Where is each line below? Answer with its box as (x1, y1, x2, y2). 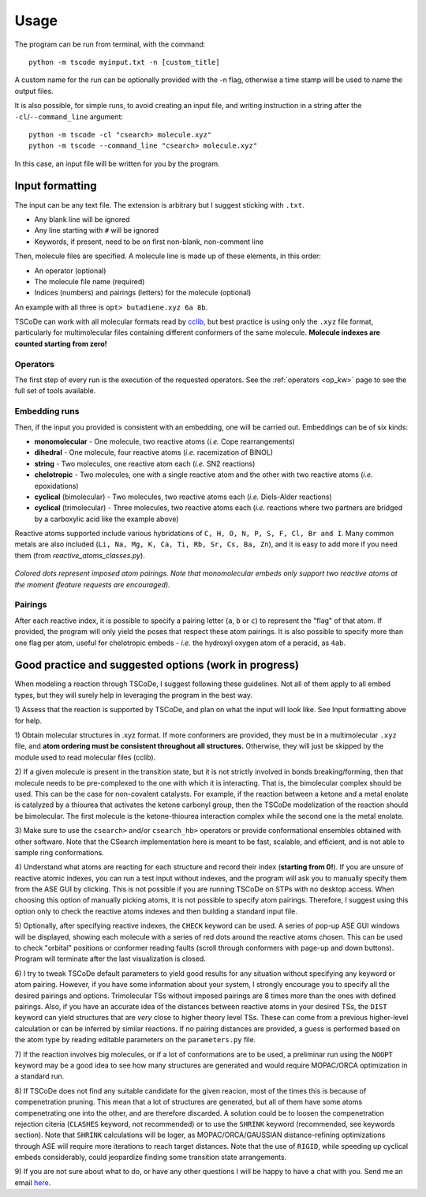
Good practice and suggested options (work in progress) (14, 659, 300, 672)
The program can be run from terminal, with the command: (14, 39, 206, 49)
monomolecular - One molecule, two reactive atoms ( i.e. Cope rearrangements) (34, 437, 295, 446)
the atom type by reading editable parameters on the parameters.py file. (14, 1035, 256, 1045)
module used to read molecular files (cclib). (14, 752, 156, 762)
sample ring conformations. (14, 847, 104, 857)
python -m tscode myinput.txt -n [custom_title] (28, 58, 220, 66)
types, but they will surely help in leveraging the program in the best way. (14, 690, 252, 700)
